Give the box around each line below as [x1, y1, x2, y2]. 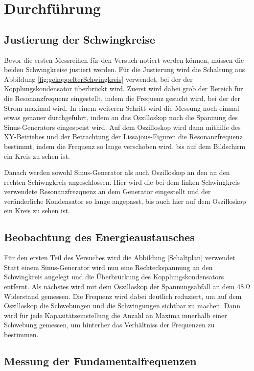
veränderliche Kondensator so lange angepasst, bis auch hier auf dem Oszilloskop [4, 196, 246, 206]
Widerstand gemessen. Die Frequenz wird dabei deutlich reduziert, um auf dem [4, 291, 242, 301]
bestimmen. [4, 329, 39, 340]
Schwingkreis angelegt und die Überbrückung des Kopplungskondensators [4, 272, 224, 282]
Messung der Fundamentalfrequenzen [4, 353, 197, 369]
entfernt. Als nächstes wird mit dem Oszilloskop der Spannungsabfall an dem [4, 281, 235, 292]
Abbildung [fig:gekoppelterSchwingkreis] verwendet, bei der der [4, 74, 193, 84]
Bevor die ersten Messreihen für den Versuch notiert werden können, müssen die [4, 54, 244, 65]
